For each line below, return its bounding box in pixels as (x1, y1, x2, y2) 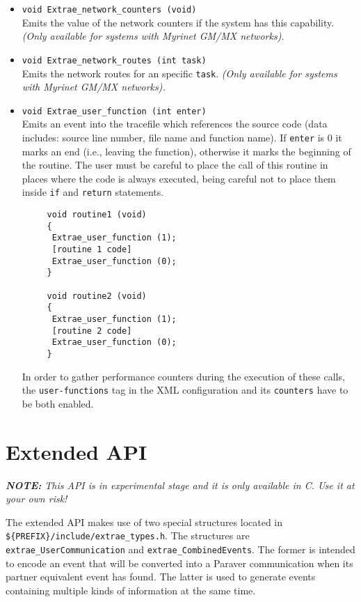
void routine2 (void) (47, 291, 147, 301)
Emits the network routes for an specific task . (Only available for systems (22, 65, 337, 80)
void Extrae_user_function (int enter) (22, 106, 207, 116)
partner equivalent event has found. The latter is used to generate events (6, 569, 316, 584)
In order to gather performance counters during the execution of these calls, (22, 369, 345, 383)
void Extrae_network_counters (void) (22, 5, 197, 15)
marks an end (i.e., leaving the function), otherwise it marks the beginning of (22, 144, 351, 158)
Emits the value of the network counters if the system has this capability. (22, 15, 335, 29)
